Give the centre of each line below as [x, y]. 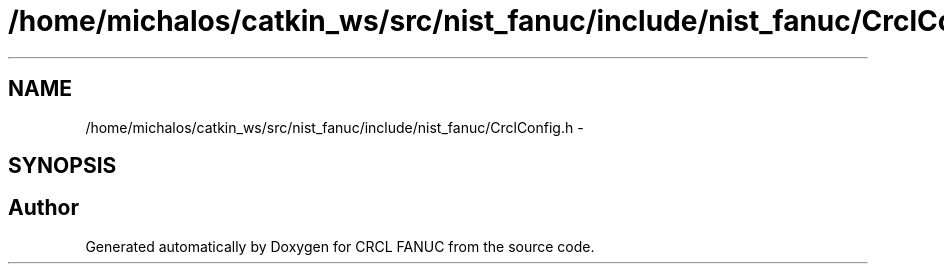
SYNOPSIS [62, 166]
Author [43, 208]
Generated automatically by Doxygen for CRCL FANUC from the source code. [340, 246]
